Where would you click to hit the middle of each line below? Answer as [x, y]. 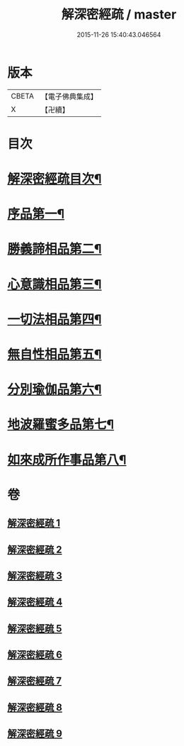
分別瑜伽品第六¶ [54, 390]
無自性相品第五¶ [54, 355]
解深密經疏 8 [35, 707]
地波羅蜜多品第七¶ [61, 424]
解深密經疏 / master [119, 15]
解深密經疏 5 [35, 628]
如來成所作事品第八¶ [67, 460]
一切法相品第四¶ [54, 319]
